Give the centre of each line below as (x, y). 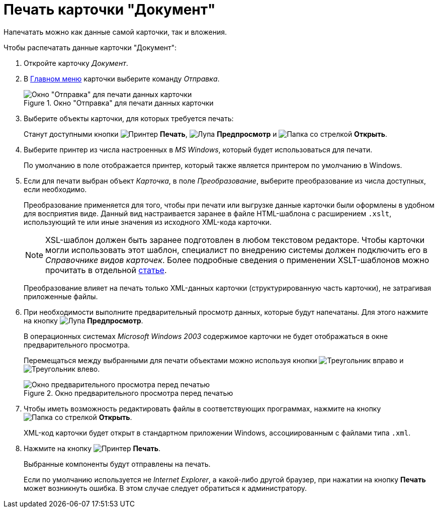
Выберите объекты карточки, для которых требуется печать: (129, 118)
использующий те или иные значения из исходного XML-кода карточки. (148, 222)
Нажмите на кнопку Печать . (92, 448)
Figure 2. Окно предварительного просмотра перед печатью (128, 393)
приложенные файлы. (61, 296)
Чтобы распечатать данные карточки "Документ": (90, 47)
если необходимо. (55, 189)
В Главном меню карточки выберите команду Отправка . (122, 78)
